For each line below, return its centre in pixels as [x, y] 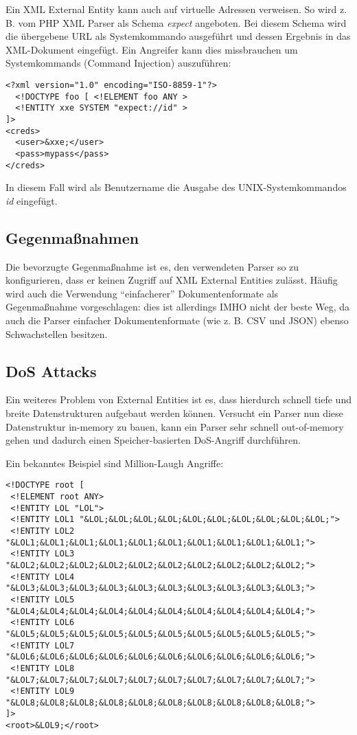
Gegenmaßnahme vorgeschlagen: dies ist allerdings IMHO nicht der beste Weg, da [178, 307]
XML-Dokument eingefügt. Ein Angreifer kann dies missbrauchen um [152, 49]
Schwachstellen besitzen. [57, 333]
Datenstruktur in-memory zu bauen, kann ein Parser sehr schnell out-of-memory [175, 426]
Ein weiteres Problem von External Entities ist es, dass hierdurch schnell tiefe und [178, 399]
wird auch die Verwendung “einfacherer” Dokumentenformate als [142, 293]
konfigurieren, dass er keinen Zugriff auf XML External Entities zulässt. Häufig [172, 280]
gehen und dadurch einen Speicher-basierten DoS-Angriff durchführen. [153, 440]
